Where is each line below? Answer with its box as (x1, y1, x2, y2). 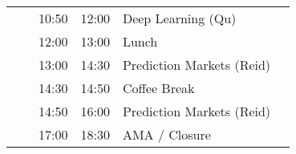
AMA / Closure (122, 125, 211, 144)
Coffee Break (122, 79, 195, 97)
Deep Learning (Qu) (122, 9, 237, 27)
